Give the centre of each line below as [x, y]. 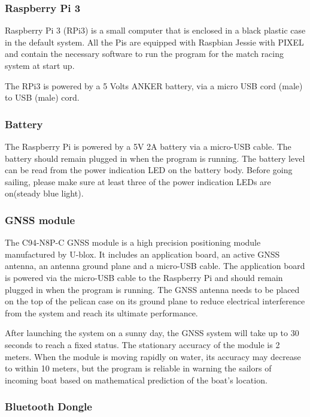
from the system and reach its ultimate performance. [101, 312]
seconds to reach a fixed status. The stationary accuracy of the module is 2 [142, 344]
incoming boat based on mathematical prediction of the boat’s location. [136, 380]
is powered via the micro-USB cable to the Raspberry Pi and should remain [144, 277]
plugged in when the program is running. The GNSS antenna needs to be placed [152, 289]
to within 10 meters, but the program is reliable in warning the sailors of [138, 368]
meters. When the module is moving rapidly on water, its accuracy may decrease [153, 356]
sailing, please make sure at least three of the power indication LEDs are [138, 181]
